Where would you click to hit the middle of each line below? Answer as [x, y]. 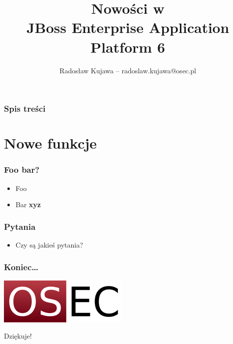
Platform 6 [128, 47]
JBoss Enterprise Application [128, 27]
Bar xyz [28, 204]
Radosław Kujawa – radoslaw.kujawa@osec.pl [128, 70]
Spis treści [25, 109]
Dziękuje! [18, 336]
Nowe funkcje [50, 143]
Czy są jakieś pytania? [49, 245]
